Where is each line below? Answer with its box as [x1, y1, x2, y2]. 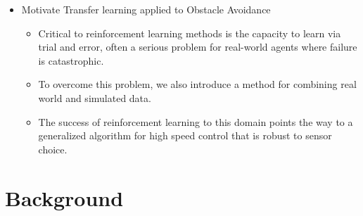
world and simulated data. [38, 90, 151, 105]
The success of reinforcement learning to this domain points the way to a [38, 114, 353, 129]
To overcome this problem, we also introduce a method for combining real [38, 77, 357, 91]
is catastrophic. [38, 53, 104, 68]
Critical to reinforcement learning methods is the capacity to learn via [38, 25, 341, 40]
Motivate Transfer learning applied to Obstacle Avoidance [21, 2, 271, 16]
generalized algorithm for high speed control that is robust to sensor [38, 128, 332, 143]
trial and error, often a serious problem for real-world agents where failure [38, 39, 357, 54]
